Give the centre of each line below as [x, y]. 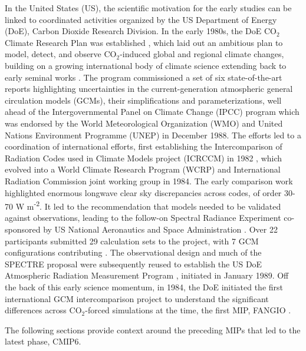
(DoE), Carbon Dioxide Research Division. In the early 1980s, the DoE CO [141, 31]
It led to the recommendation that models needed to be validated [163, 206]
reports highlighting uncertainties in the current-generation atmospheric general [149, 89]
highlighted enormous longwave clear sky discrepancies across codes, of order [143, 192]
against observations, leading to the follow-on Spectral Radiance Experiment [143, 218]
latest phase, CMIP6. [43, 341]
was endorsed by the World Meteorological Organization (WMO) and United [144, 123]
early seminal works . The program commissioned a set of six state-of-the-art [144, 77]
